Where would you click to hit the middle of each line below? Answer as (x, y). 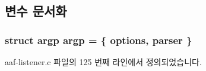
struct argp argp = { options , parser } (99, 40)
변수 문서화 (36, 11)
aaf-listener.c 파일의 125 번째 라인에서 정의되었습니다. (103, 62)
